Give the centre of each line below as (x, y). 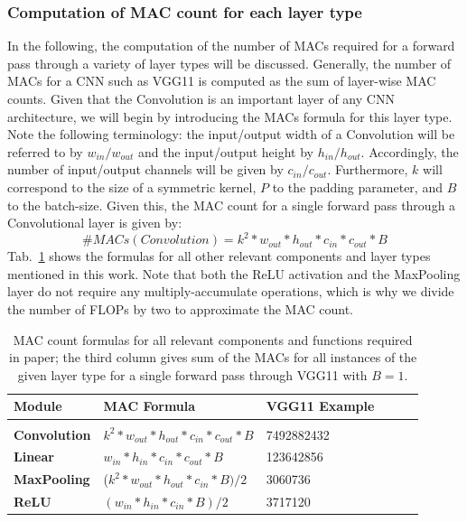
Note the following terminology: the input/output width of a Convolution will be (231, 134)
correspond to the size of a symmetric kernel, (132, 186)
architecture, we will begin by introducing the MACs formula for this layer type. (230, 116)
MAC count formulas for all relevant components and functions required (213, 339)
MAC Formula (149, 406)
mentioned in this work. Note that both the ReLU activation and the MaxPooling (234, 273)
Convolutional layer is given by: (95, 223)
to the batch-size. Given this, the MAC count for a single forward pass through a (232, 205)
